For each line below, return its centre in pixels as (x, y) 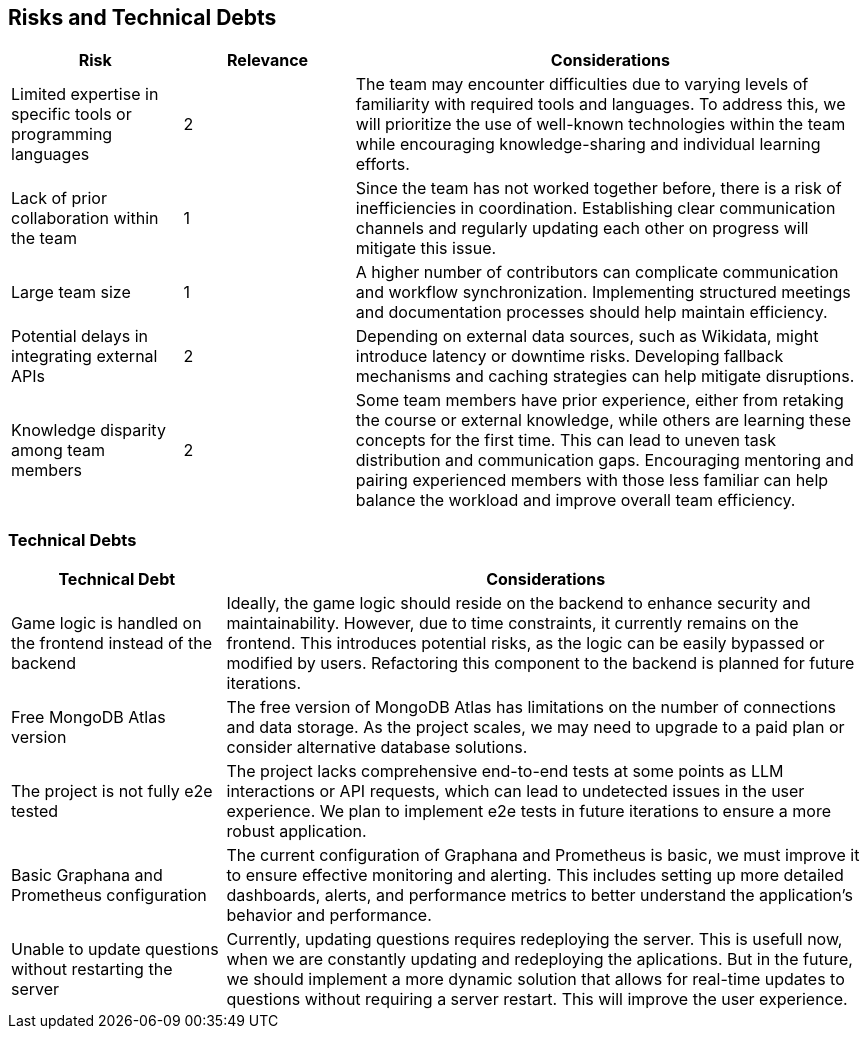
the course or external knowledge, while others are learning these (603, 420)
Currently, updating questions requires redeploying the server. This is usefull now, (534, 939)
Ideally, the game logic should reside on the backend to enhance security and (518, 603)
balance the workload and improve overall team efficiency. (575, 500)
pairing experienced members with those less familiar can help (592, 480)
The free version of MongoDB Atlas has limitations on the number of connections (531, 707)
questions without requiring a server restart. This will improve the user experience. (537, 999)
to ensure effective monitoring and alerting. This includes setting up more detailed (535, 875)
